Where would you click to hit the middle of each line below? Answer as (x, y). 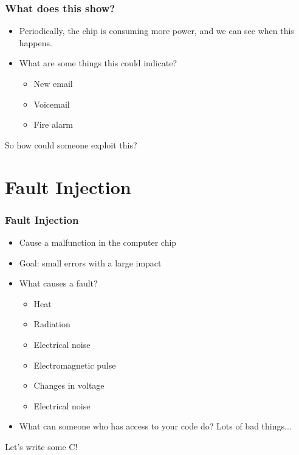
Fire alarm (53, 124)
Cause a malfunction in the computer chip (98, 242)
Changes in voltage (69, 385)
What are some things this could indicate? (98, 63)
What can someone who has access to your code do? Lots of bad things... (155, 426)
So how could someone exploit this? (71, 144)
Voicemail (52, 104)
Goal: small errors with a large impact (90, 262)
